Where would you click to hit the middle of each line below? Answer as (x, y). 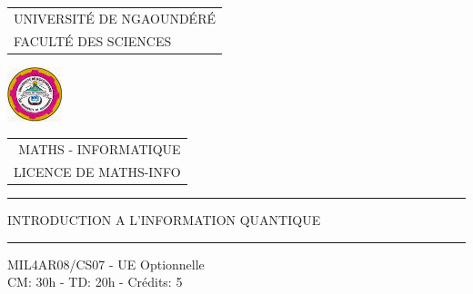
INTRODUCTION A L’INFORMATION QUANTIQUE (164, 219)
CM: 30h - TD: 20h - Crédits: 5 (95, 282)
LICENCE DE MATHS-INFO (97, 171)
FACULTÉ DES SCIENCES (93, 40)
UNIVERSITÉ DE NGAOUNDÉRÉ (115, 18)
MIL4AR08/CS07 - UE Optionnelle (106, 264)
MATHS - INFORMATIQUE (100, 148)
